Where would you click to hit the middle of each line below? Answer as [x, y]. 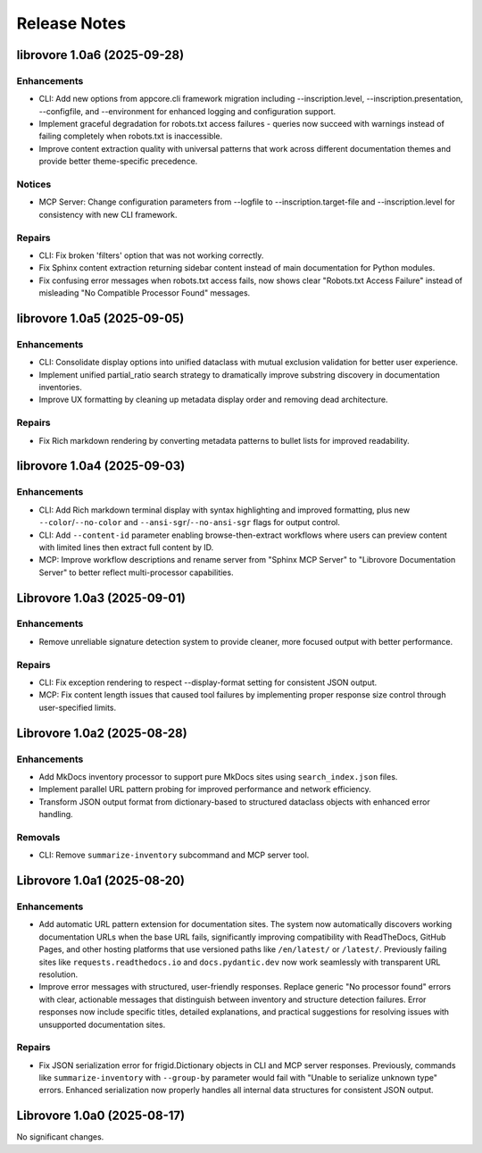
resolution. [58, 974]
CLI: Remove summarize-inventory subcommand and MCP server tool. [174, 855]
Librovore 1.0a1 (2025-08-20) [100, 881]
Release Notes [71, 23]
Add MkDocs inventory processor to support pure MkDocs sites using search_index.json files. [218, 776]
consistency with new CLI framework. [108, 214]
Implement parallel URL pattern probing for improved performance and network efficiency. [205, 790]
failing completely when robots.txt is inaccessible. [131, 136]
